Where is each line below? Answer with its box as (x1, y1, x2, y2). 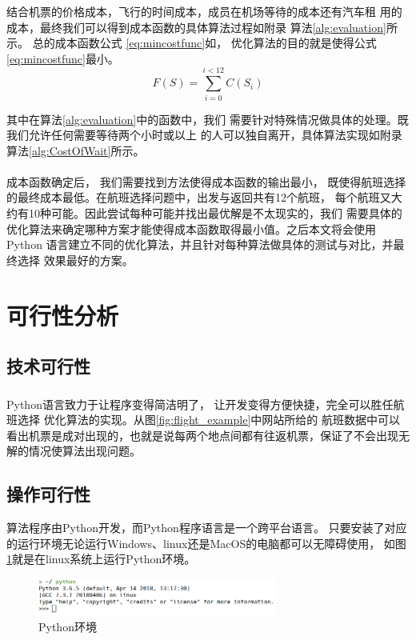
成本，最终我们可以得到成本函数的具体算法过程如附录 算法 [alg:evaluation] (6, 18, 386, 35)
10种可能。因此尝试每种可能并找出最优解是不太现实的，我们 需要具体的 (28, 205, 402, 222)
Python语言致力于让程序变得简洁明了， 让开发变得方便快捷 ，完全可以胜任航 (6, 395, 405, 412)
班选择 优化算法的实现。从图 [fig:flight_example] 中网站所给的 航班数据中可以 (6, 411, 400, 428)
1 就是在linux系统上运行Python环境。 (6, 550, 196, 567)
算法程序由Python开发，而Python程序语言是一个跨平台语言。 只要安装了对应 (6, 519, 407, 536)
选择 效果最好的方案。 (17, 251, 134, 268)
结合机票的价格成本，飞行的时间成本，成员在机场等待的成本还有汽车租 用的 (6, 3, 402, 19)
